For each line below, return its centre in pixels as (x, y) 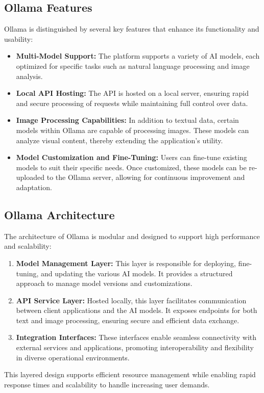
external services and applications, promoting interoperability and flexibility (135, 347)
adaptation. (34, 187)
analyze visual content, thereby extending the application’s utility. (119, 140)
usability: (19, 38)
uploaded (30, 177)
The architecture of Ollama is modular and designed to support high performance (132, 236)
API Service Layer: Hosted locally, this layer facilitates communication (131, 300)
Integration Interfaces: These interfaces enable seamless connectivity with (136, 337)
